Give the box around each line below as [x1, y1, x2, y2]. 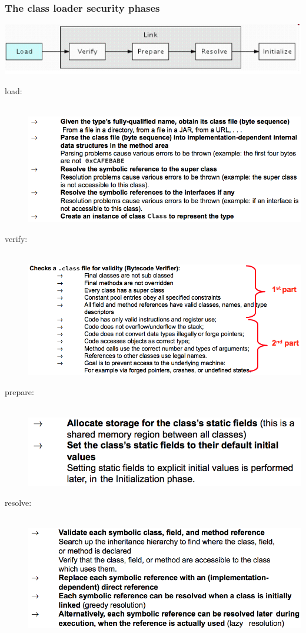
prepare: [5, 385, 34, 397]
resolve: [5, 496, 32, 508]
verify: [5, 232, 28, 244]
